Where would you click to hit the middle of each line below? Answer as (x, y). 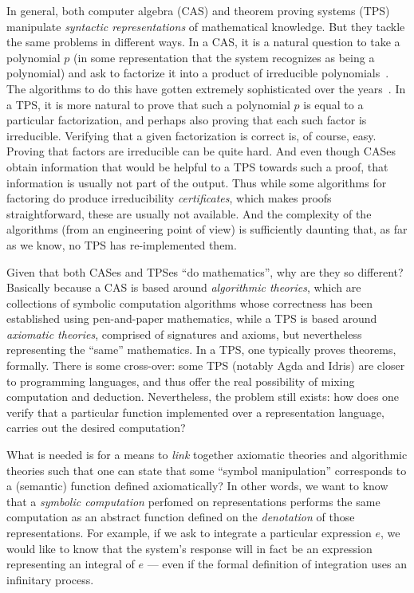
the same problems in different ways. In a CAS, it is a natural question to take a (203, 42)
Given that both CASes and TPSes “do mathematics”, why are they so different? (205, 271)
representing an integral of (71, 564)
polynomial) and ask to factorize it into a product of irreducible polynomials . (198, 73)
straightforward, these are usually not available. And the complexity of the (189, 213)
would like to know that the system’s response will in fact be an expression (189, 548)
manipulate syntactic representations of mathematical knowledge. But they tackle (206, 26)
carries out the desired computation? (96, 428)
